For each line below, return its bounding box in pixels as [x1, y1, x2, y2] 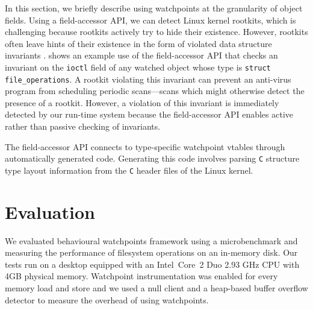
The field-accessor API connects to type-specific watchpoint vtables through [5, 140, 285, 153]
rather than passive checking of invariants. [5, 120, 161, 133]
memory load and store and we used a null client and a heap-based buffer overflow [5, 282, 308, 294]
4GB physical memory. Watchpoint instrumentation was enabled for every [5, 270, 278, 282]
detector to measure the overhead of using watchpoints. [5, 293, 209, 306]
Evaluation [5, 199, 95, 224]
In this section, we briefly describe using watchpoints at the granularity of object [5, 2, 303, 14]
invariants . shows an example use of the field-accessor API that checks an [5, 49, 278, 62]
